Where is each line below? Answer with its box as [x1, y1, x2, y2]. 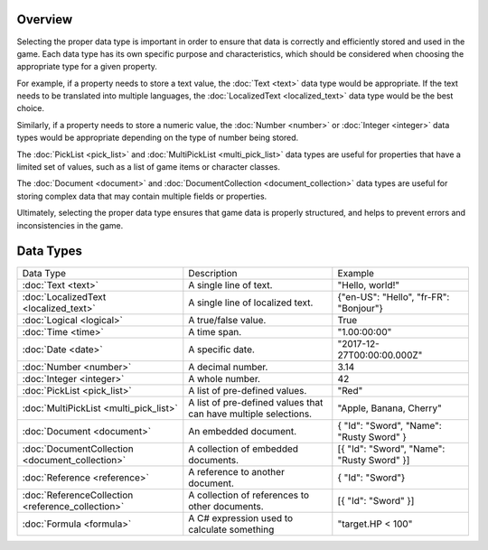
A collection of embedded [188, 443, 298, 455]
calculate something [188, 523, 275, 536]
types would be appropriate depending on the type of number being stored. [16, 132, 299, 144]
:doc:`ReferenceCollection [22, 489, 134, 501]
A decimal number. [188, 360, 268, 373]
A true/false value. [188, 313, 267, 326]
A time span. [188, 325, 242, 338]
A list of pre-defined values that [188, 396, 324, 408]
